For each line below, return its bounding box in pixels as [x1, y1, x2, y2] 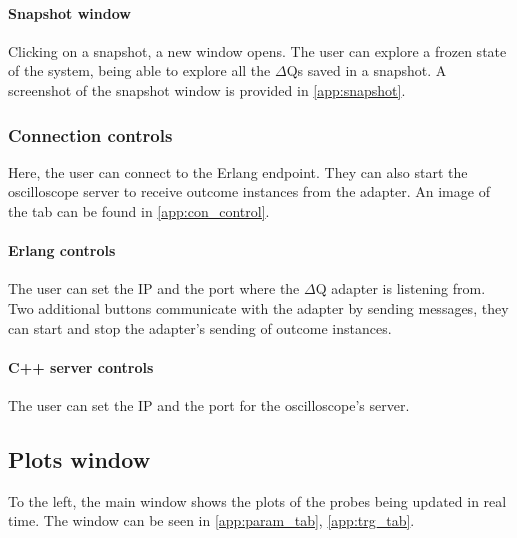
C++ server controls [8, 356, 154, 377]
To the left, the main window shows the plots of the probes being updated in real [8, 490, 507, 511]
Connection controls [8, 122, 173, 147]
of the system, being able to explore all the [8, 60, 271, 81]
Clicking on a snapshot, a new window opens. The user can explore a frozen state [8, 40, 507, 61]
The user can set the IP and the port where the [8, 278, 300, 299]
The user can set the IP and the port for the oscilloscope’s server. [8, 394, 410, 415]
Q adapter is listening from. [315, 278, 486, 299]
